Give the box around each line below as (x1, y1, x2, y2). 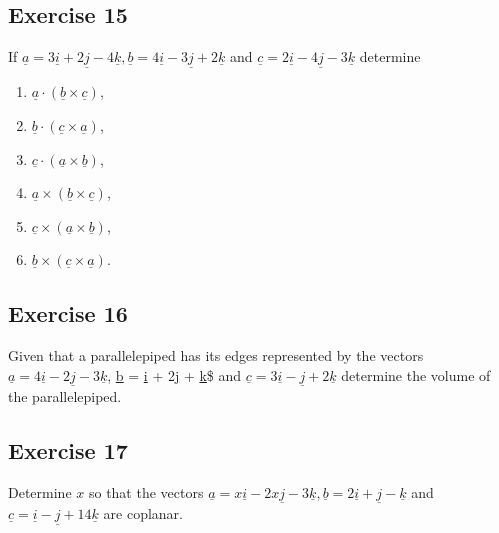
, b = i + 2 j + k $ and (107, 364, 242, 385)
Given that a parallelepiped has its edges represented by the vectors (8, 345, 424, 366)
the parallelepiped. (8, 386, 122, 406)
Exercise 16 (8, 298, 128, 329)
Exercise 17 (8, 434, 128, 465)
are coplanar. (103, 503, 183, 524)
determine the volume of (341, 364, 491, 385)
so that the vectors (88, 481, 204, 502)
